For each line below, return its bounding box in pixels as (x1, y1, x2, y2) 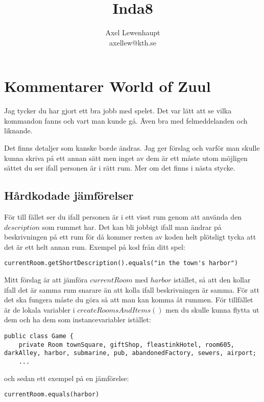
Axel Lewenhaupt (105, 27, 160, 38)
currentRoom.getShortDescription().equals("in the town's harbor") (4, 259, 238, 267)
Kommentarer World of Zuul (4, 76, 211, 97)
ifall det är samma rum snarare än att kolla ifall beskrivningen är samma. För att (4, 284, 259, 295)
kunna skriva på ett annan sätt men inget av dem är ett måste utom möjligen (4, 152, 248, 163)
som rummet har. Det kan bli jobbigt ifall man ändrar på (42, 221, 222, 232)
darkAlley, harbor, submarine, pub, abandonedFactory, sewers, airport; (4, 349, 256, 357)
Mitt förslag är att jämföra (4, 274, 88, 285)
